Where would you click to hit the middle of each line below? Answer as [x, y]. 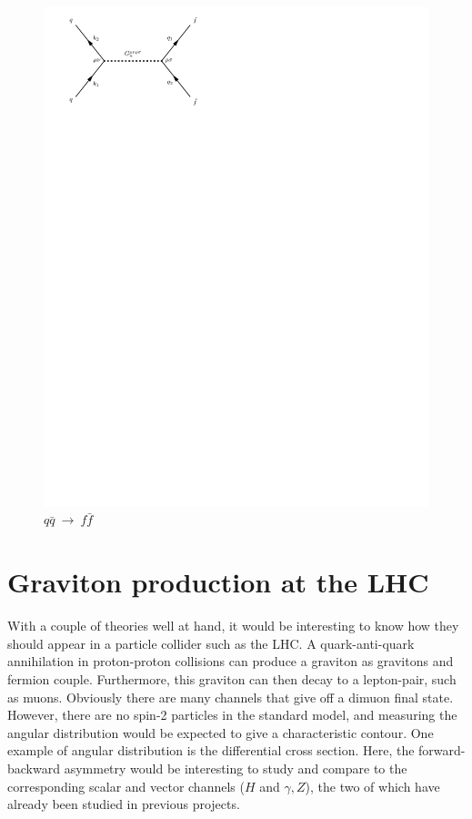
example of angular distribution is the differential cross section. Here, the [211, 750]
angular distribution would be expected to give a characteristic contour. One [221, 732]
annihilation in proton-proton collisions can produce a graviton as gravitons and [231, 661]
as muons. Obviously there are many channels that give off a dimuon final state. [231, 697]
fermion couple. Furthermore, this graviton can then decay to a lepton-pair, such [232, 678]
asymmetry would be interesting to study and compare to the [236, 768]
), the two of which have [372, 786]
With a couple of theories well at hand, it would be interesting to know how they [233, 626]
